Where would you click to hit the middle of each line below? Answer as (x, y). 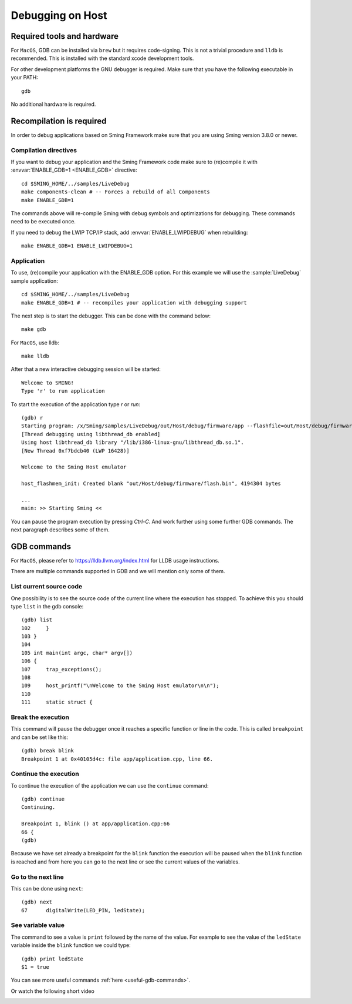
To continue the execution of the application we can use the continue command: (110, 785)
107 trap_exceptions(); (62, 669)
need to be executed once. (43, 222)
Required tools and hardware (65, 36)
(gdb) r (32, 418)
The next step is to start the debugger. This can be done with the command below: (111, 316)
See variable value (38, 925)
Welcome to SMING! (48, 383)
